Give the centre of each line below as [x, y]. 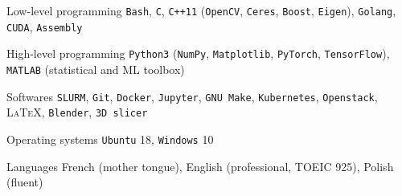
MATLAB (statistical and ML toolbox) [96, 69]
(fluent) [25, 182]
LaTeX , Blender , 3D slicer [77, 112]
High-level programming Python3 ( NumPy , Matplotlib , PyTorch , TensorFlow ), [198, 53]
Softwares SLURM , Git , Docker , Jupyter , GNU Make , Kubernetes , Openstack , [192, 96]
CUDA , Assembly [45, 26]
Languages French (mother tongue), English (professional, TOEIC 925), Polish [200, 166]
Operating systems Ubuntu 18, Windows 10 [110, 139]
